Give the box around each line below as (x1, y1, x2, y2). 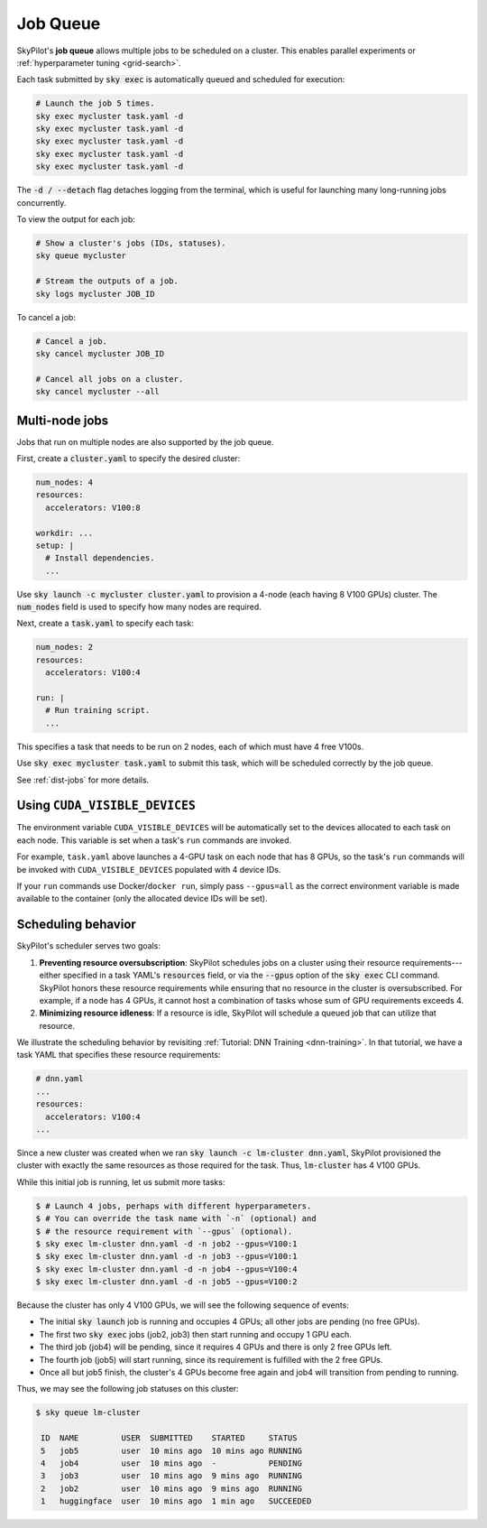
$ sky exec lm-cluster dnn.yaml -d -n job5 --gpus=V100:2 (35, 1277, 298, 1287)
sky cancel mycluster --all (35, 386, 160, 397)
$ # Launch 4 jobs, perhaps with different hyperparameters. (35, 1200, 312, 1211)
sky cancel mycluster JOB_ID (35, 348, 165, 358)
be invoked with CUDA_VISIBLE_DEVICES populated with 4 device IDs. (16, 864, 281, 875)
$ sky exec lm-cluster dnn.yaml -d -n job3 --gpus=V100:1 (35, 1251, 298, 1262)
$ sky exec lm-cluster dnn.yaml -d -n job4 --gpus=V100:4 (35, 1264, 298, 1274)
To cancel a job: (16, 311, 77, 322)
